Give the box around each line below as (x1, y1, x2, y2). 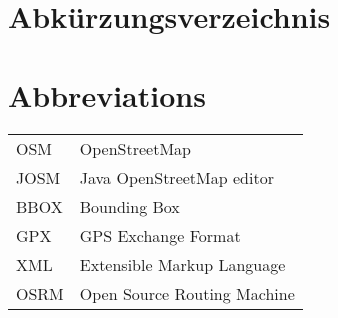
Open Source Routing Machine (79, 281, 295, 305)
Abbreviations (8, 74, 206, 115)
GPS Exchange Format (79, 223, 241, 247)
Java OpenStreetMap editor (79, 165, 274, 189)
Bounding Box (79, 194, 180, 218)
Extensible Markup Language (79, 252, 286, 276)
